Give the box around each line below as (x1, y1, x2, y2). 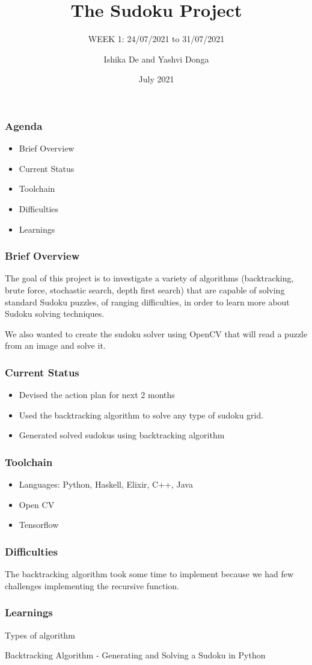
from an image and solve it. (5, 339, 106, 352)
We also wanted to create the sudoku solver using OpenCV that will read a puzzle (5, 327, 308, 340)
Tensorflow (19, 518, 59, 531)
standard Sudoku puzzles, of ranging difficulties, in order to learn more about (5, 295, 290, 308)
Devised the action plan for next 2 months (19, 388, 175, 401)
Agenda (5, 118, 43, 133)
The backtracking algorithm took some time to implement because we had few (5, 568, 294, 580)
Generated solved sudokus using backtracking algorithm (19, 429, 225, 441)
